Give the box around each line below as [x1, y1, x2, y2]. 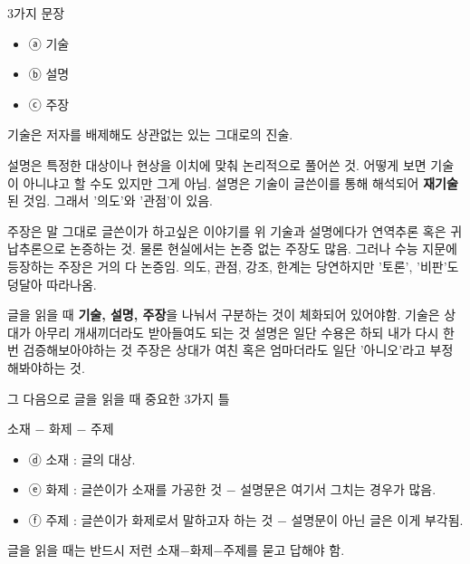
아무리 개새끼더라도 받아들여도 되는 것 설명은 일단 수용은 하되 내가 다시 [34, 322, 439, 341]
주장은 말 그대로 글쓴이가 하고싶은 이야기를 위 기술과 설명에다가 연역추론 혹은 [7, 221, 446, 240]
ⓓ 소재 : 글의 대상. [28, 449, 136, 468]
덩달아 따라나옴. [7, 274, 97, 293]
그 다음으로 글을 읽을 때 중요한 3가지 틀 [7, 388, 230, 407]
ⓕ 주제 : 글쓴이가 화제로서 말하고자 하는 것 [28, 510, 273, 529]
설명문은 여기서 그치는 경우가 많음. [240, 480, 436, 499]
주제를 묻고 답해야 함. [223, 540, 345, 559]
